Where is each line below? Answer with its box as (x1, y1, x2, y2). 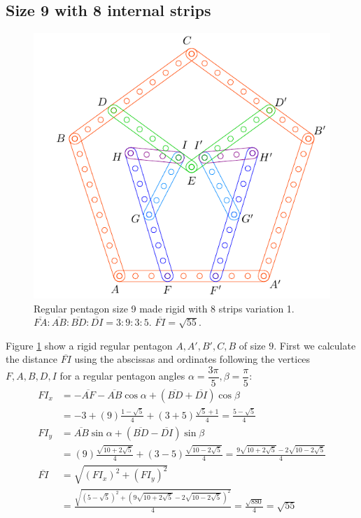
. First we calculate (274, 338, 356, 352)
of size (239, 338, 266, 352)
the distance (6, 352, 57, 366)
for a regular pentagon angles (59, 368, 185, 383)
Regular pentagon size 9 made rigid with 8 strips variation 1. (34, 301, 295, 315)
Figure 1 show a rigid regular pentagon (6, 338, 173, 352)
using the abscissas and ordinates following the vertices (74, 352, 311, 366)
